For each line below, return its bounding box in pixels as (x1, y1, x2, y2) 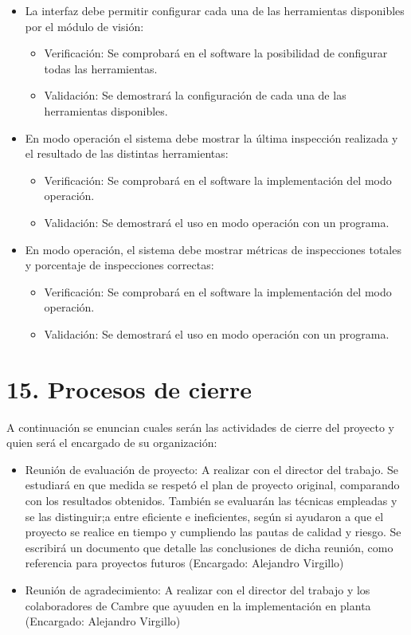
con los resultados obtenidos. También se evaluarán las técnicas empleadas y (25, 492, 397, 508)
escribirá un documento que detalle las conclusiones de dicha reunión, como (25, 539, 393, 555)
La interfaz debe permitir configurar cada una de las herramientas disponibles (25, 2, 405, 18)
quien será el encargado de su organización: (6, 434, 217, 451)
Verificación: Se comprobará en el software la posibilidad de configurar (44, 45, 388, 61)
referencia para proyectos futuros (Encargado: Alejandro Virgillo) (25, 555, 344, 571)
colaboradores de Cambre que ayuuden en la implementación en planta (25, 597, 371, 613)
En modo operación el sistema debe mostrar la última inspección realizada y (25, 129, 398, 146)
